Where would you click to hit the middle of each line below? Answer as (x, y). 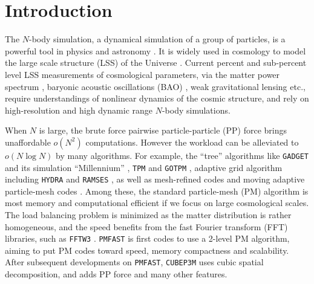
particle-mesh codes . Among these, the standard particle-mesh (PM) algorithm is (157, 191)
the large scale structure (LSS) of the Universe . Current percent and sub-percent (156, 63)
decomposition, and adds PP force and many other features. (116, 274)
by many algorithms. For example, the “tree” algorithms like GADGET (182, 155)
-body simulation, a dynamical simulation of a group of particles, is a (157, 39)
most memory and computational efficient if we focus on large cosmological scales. (157, 203)
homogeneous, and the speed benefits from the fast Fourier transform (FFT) (146, 226)
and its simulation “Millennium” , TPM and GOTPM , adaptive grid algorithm (144, 167)
